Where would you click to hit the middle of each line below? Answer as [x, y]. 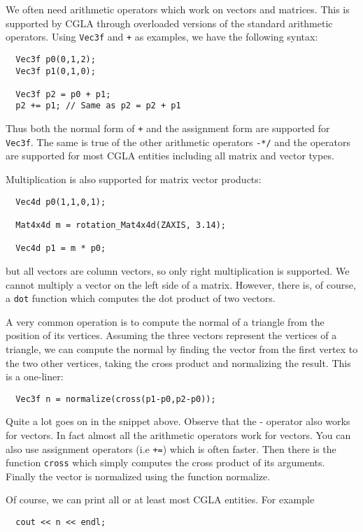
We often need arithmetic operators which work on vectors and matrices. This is [178, 9]
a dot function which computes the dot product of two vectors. [141, 298]
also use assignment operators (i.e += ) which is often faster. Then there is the [171, 448]
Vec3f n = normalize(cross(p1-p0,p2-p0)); [116, 399]
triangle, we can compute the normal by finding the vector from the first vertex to [182, 348]
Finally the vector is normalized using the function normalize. [138, 476]
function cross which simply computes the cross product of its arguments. [165, 462]
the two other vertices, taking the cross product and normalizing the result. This [178, 362]
